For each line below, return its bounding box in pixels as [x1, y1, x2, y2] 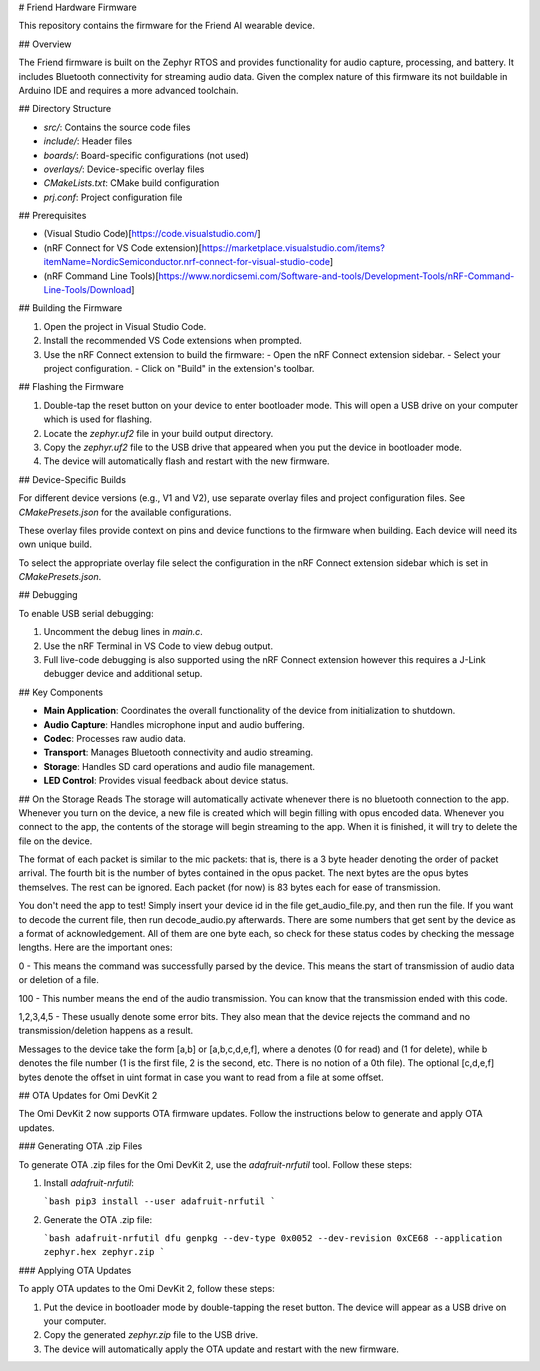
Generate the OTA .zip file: [43, 1213, 153, 1225]
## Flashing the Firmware [18, 381, 124, 393]
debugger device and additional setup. [43, 668, 203, 680]
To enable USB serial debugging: [18, 607, 154, 619]
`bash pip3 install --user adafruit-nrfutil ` [43, 1196, 276, 1207]
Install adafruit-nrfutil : [43, 1176, 135, 1189]
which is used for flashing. [43, 413, 153, 425]
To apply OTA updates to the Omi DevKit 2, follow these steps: [18, 1283, 275, 1295]
